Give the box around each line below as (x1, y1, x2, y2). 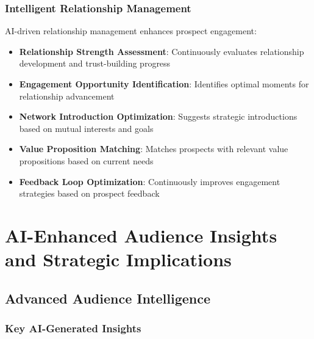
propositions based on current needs (19, 154, 154, 167)
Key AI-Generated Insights (5, 321, 141, 336)
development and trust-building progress (19, 57, 171, 70)
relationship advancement (19, 89, 115, 102)
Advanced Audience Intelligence (5, 288, 211, 307)
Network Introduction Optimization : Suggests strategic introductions (19, 110, 298, 123)
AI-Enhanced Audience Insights (5, 222, 277, 247)
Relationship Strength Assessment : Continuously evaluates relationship (19, 45, 304, 57)
